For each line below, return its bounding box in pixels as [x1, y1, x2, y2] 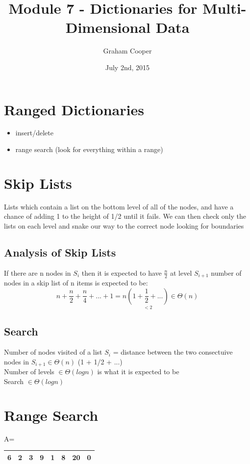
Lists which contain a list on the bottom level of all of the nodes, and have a [4, 201, 234, 211]
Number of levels [4, 366, 54, 377]
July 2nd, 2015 [105, 62, 150, 72]
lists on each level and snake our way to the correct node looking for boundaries [4, 220, 244, 231]
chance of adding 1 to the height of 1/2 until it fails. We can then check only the [4, 211, 246, 221]
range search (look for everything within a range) [15, 144, 163, 155]
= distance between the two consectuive [113, 347, 233, 357]
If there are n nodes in [4, 267, 71, 278]
